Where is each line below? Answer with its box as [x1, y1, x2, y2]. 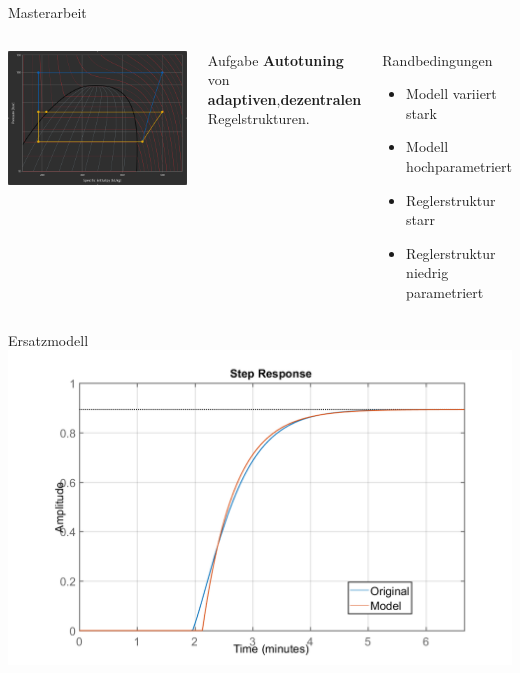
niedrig [406, 262, 449, 283]
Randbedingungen [382, 49, 493, 70]
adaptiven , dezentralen [207, 88, 362, 109]
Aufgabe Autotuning [207, 49, 344, 70]
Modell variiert [406, 83, 497, 104]
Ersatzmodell [8, 329, 89, 350]
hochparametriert [406, 155, 513, 176]
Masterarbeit [8, 2, 87, 22]
